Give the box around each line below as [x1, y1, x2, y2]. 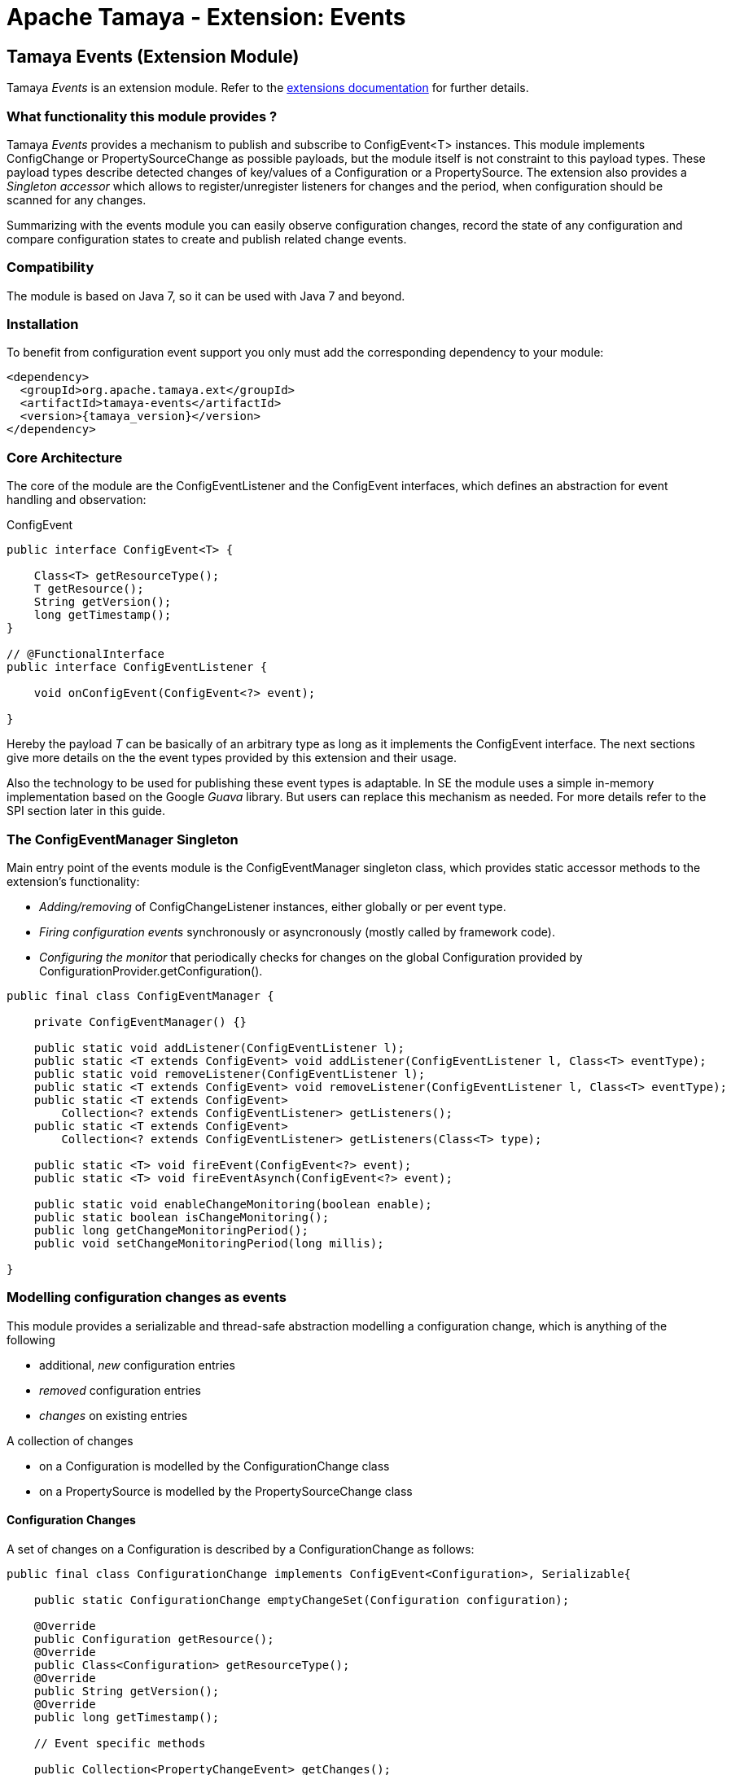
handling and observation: [7, 493, 147, 507]
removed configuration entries [39, 1383, 201, 1397]
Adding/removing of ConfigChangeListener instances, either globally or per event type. [39, 899, 506, 914]
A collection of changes [7, 1433, 134, 1448]
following [7, 1332, 55, 1347]
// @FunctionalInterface [7, 647, 164, 661]
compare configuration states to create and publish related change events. [7, 231, 407, 246]
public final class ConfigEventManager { [7, 988, 274, 1002]
